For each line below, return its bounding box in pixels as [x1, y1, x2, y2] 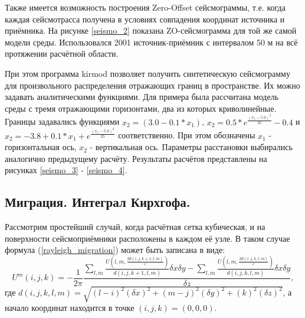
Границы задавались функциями [5, 115, 120, 128]
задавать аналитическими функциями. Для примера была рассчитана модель [5, 90, 279, 103]
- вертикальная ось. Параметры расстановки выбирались [90, 141, 293, 153]
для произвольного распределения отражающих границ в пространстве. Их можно [5, 79, 300, 91]
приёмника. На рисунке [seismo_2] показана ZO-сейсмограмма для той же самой [5, 24, 297, 37]
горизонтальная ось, [5, 141, 77, 153]
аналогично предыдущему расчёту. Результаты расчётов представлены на [5, 152, 267, 164]
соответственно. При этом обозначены [118, 129, 255, 141]
